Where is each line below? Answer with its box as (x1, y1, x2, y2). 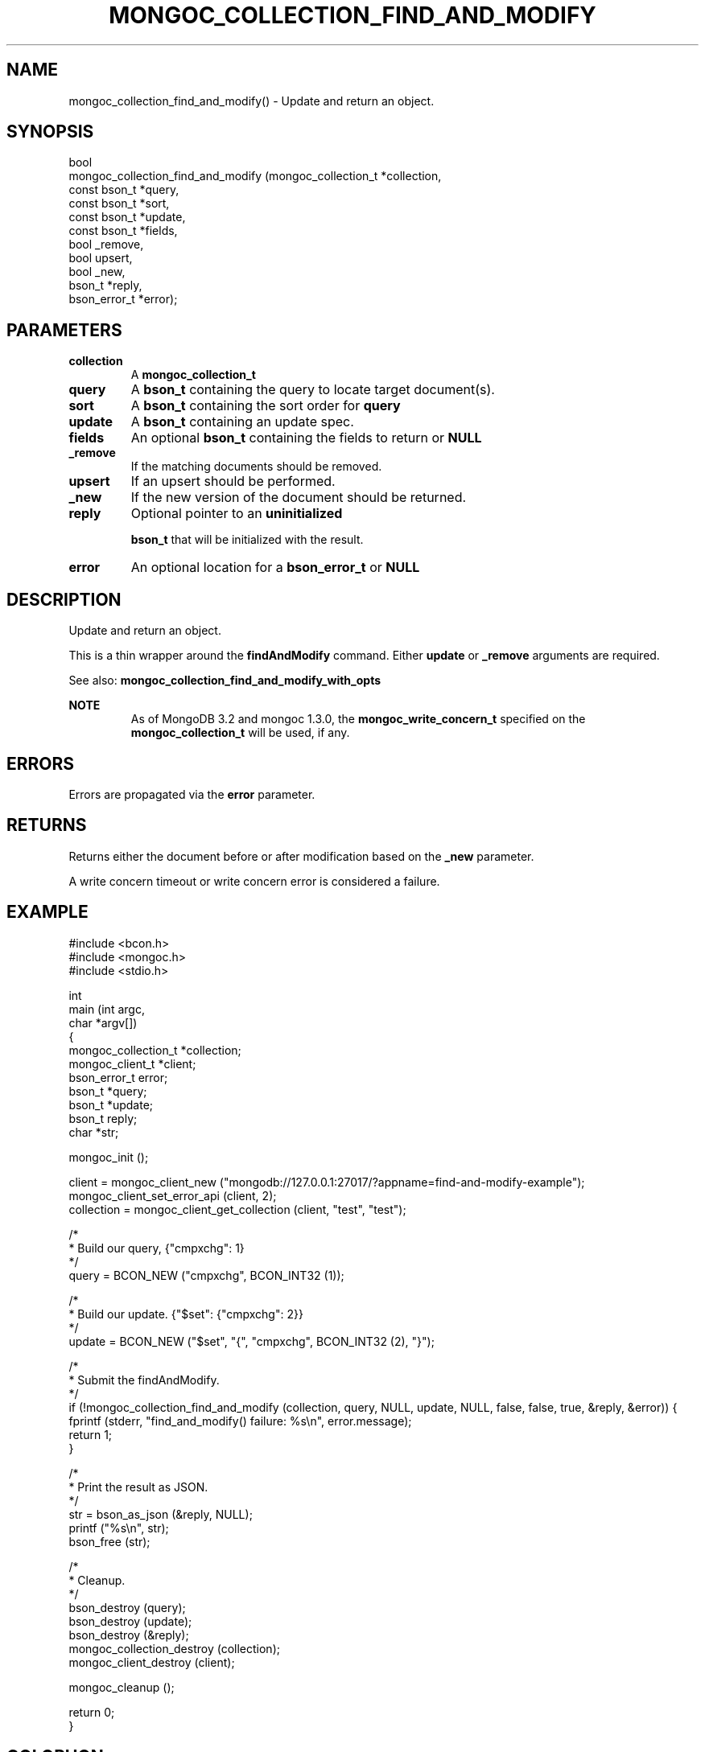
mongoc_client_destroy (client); (68, 1655, 235, 1669)
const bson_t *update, (68, 210, 186, 224)
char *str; (68, 1125, 119, 1139)
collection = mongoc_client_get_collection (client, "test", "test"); (68, 1202, 406, 1216)
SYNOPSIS (6, 121, 94, 142)
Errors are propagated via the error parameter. (68, 787, 315, 801)
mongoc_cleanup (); (68, 1680, 175, 1694)
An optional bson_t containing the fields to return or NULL (130, 430, 482, 446)
